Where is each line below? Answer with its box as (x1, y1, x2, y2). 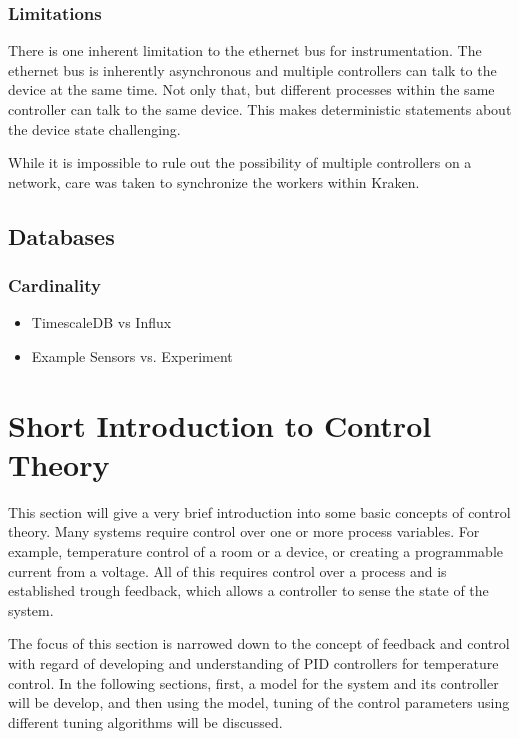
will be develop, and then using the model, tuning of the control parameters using (8, 692, 510, 713)
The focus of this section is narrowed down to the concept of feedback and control (8, 633, 510, 654)
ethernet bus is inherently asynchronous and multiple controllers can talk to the (8, 59, 497, 80)
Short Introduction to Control (8, 404, 432, 445)
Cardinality (8, 273, 101, 298)
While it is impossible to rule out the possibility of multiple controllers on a (8, 152, 472, 173)
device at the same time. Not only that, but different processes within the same (8, 79, 495, 100)
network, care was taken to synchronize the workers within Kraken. (8, 171, 420, 192)
